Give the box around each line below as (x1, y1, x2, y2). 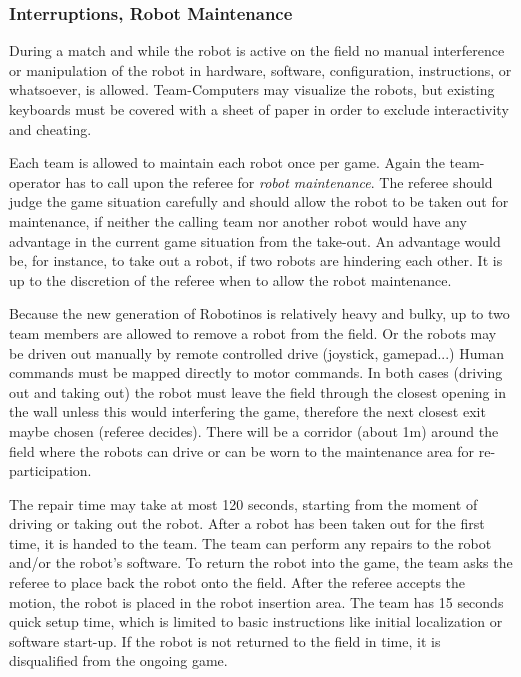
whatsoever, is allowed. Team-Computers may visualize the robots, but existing (9, 79, 495, 100)
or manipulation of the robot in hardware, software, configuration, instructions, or (9, 59, 512, 80)
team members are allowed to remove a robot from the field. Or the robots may (9, 322, 497, 343)
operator (9, 171, 61, 192)
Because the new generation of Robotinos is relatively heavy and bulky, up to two (9, 303, 510, 324)
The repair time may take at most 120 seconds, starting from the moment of (9, 493, 478, 514)
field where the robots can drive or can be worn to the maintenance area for (9, 440, 475, 461)
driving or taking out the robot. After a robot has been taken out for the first (9, 513, 485, 534)
